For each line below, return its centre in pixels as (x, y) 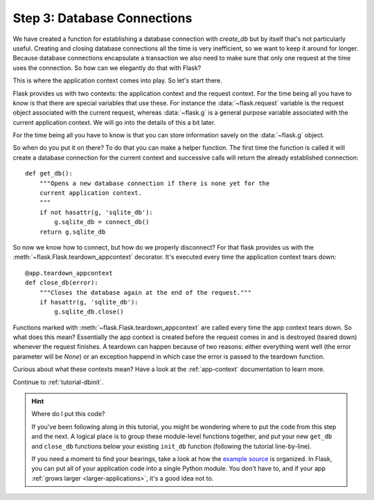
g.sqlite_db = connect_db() (102, 222)
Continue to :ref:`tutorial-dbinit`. (58, 382)
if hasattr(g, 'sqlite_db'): (89, 302)
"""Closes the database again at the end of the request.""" (145, 292)
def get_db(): (49, 174)
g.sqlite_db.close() (89, 312)
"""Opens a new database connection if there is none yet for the (154, 183)
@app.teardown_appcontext (69, 273)
